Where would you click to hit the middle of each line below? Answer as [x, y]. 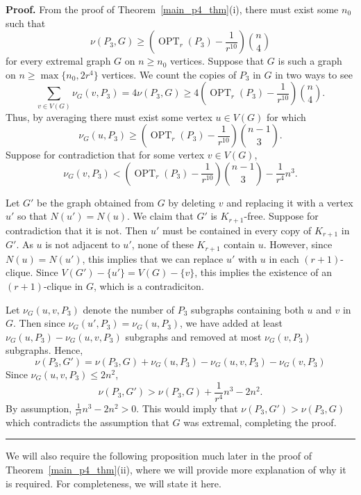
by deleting [192, 202]
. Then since [39, 323]
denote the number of [129, 309]
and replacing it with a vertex [290, 202]
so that [32, 216]
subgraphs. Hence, [44, 350]
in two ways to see [314, 74]
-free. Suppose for [281, 216]
